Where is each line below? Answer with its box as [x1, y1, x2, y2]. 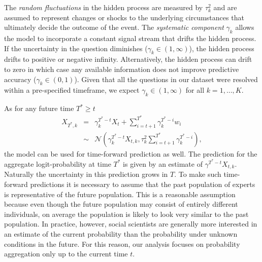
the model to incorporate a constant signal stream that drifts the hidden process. [4, 32, 256, 43]
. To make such [174, 169, 221, 179]
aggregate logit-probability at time [4, 158, 111, 169]
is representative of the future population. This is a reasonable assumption [4, 189, 236, 199]
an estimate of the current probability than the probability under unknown [4, 228, 238, 239]
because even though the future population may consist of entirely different [4, 199, 238, 209]
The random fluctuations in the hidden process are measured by [4, 2, 203, 12]
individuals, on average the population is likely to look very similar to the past [4, 208, 249, 219]
